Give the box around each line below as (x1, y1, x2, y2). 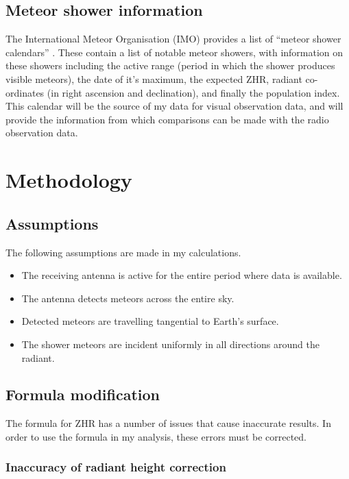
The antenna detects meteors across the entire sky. (21, 291, 234, 305)
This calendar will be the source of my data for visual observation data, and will (5, 99, 344, 113)
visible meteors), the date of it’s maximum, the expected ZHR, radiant (5, 71, 302, 86)
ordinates (5, 85, 45, 99)
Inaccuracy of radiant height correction (5, 458, 226, 476)
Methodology (5, 166, 132, 194)
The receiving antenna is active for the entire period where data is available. (21, 268, 342, 282)
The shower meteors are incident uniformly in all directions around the (21, 336, 320, 351)
